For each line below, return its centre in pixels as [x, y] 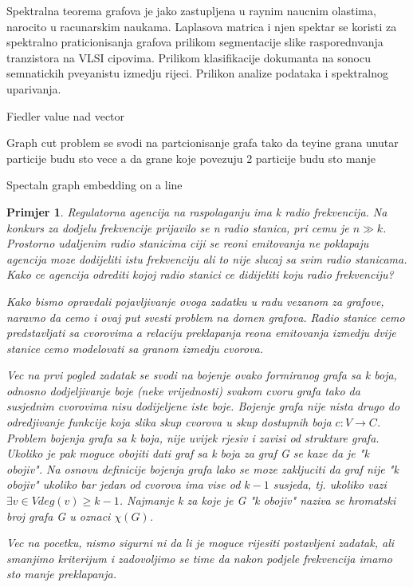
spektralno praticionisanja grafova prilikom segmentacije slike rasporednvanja [195, 42]
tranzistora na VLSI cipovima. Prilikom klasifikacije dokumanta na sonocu [189, 57]
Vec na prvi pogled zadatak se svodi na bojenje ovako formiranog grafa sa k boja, [202, 375]
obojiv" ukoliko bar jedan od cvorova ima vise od [124, 484]
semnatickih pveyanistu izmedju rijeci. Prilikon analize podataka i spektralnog [197, 73]
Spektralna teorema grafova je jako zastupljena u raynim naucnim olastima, [191, 10]
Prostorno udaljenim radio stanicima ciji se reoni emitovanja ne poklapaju [188, 243]
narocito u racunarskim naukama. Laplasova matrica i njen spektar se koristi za [202, 26]
